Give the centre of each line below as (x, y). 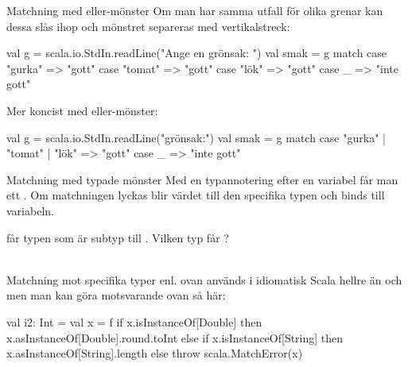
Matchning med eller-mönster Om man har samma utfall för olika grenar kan (195, 10)
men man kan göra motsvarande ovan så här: (116, 295)
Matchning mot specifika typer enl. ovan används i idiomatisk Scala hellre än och (204, 279)
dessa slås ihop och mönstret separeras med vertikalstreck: (148, 26)
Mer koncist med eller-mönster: (82, 110)
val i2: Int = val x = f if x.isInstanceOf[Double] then (134, 321)
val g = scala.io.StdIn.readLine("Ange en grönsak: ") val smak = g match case (197, 53)
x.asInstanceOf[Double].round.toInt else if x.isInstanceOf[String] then (175, 337)
